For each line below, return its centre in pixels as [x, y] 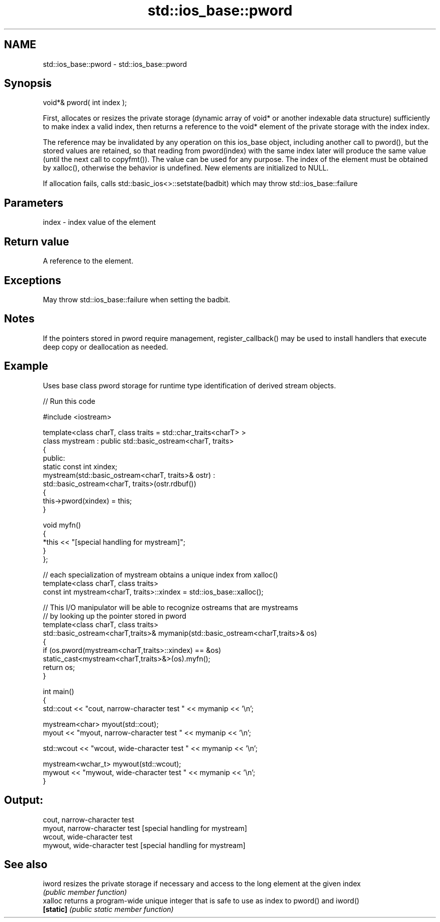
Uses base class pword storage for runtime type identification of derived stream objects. [189, 385]
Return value [37, 241]
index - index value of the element [99, 222]
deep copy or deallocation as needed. [105, 347]
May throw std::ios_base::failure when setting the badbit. [137, 299]
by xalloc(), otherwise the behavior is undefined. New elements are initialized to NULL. [186, 168]
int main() [59, 691]
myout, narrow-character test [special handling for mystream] [145, 828]
